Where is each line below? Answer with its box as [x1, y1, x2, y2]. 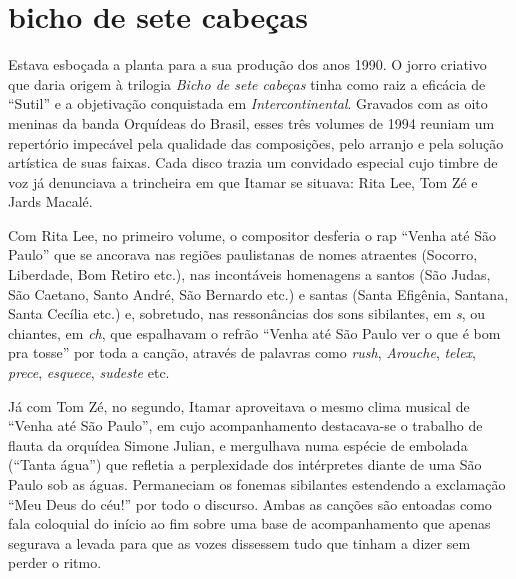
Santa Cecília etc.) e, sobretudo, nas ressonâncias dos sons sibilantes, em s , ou [8, 303, 486, 324]
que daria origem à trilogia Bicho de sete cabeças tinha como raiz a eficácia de [8, 73, 486, 94]
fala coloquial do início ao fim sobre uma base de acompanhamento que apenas [8, 513, 491, 534]
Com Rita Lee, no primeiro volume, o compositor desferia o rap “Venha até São [8, 224, 496, 245]
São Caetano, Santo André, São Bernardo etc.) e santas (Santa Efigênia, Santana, [8, 283, 509, 304]
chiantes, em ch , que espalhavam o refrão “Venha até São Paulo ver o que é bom [8, 322, 501, 343]
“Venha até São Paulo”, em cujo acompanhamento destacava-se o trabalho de [8, 415, 483, 436]
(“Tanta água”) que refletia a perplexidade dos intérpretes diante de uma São [8, 454, 482, 475]
